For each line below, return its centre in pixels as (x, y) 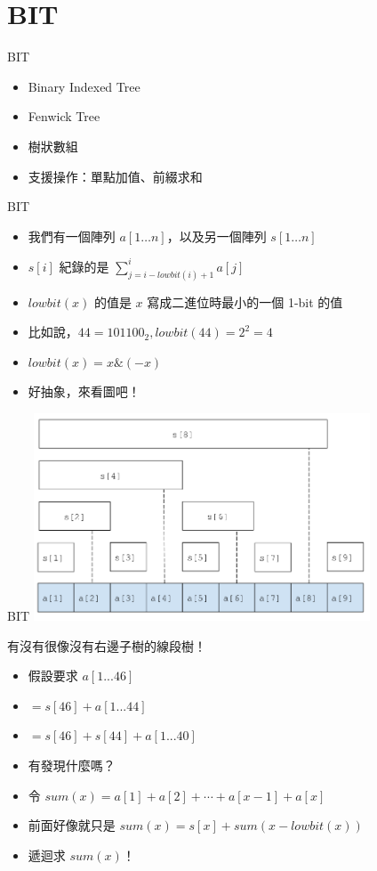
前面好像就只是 (72, 825)
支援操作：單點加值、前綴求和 (115, 176)
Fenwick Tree (64, 116)
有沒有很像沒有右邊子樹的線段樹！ (107, 645)
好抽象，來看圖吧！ (84, 391)
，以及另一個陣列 (217, 236)
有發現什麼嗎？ (72, 765)
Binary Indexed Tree (84, 86)
